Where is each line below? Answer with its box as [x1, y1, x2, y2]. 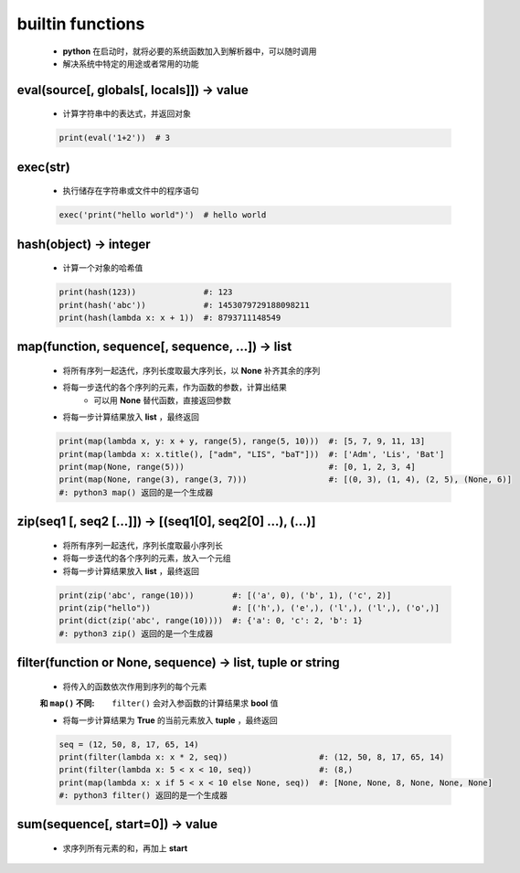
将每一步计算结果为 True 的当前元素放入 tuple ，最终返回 [62, 714, 278, 726]
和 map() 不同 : [39, 697, 95, 708]
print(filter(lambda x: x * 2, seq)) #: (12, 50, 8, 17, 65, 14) [58, 751, 445, 762]
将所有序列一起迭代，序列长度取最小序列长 [62, 539, 223, 550]
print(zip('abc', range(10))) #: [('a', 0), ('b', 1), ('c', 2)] [58, 590, 392, 601]
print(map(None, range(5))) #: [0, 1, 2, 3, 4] [58, 462, 416, 473]
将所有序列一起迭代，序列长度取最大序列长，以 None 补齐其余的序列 [62, 366, 321, 377]
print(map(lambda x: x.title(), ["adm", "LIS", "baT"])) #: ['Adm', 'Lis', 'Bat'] [58, 449, 445, 459]
